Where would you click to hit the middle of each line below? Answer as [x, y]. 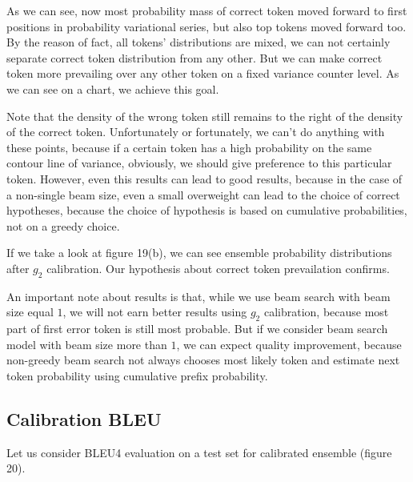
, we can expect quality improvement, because [289, 344]
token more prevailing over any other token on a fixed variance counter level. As [203, 73]
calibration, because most [326, 312]
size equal [30, 312]
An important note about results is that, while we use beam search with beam [198, 296]
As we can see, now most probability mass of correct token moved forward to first [207, 10]
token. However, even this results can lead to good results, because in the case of [204, 178]
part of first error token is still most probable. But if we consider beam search [197, 329]
